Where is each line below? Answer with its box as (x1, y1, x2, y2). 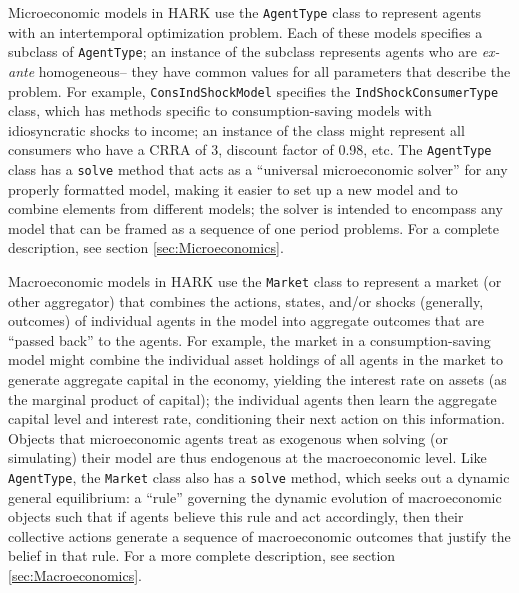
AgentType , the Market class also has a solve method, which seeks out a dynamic (8, 467, 510, 488)
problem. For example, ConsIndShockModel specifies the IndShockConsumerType (8, 80, 499, 101)
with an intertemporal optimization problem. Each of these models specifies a (8, 21, 483, 42)
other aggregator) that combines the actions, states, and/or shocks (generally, (8, 290, 484, 311)
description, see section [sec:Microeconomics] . (8, 237, 284, 258)
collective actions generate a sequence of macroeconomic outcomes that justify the (8, 525, 511, 546)
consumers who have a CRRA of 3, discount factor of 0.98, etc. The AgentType (8, 139, 492, 160)
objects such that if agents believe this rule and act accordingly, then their (8, 506, 464, 527)
